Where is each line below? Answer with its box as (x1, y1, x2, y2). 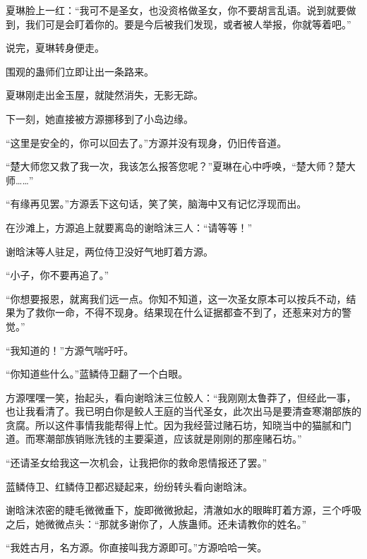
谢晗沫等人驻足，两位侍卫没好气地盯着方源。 (6, 244, 213, 258)
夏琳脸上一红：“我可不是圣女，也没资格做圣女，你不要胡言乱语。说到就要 (6, 3, 347, 17)
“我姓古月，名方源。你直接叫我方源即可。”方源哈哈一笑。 (6, 540, 267, 555)
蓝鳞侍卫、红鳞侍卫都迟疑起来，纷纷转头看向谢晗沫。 (6, 479, 253, 493)
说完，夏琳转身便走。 (6, 40, 104, 55)
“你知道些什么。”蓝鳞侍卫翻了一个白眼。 (6, 366, 188, 381)
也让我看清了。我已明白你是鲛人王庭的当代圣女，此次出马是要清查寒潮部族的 (6, 404, 361, 419)
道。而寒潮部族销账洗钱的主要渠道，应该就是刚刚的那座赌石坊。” (6, 431, 302, 446)
